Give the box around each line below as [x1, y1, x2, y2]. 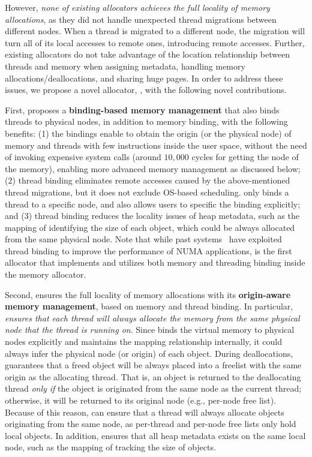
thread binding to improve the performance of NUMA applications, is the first [5, 244, 292, 257]
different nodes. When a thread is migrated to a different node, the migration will [5, 25, 305, 37]
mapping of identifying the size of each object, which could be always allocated [5, 221, 295, 233]
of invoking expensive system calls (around [5, 151, 161, 163]
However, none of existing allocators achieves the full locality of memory [5, 1, 270, 13]
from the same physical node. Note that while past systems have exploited [5, 233, 282, 245]
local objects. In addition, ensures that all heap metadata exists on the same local [5, 429, 306, 441]
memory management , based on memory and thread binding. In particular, [5, 300, 293, 312]
